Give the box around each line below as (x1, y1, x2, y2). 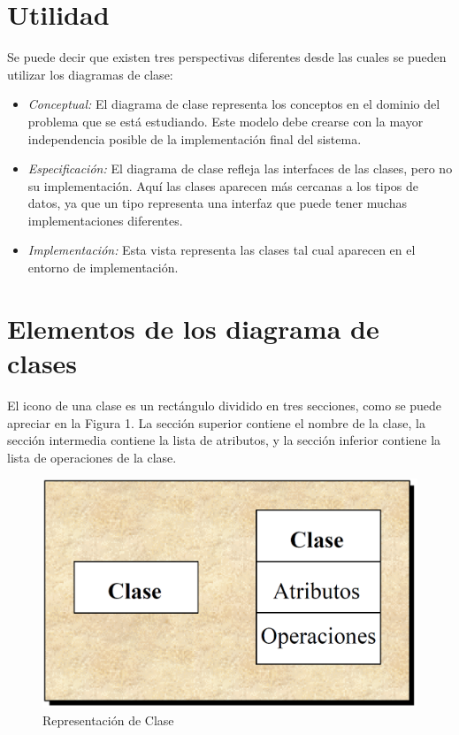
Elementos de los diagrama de (7, 310, 379, 346)
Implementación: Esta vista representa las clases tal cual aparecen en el (27, 241, 416, 259)
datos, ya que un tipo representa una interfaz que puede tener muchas (27, 194, 407, 212)
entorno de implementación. (27, 258, 179, 277)
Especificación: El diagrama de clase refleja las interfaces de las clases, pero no (27, 159, 453, 178)
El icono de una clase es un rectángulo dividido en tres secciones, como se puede (7, 395, 442, 414)
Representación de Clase (42, 710, 174, 729)
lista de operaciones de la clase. (7, 448, 177, 466)
